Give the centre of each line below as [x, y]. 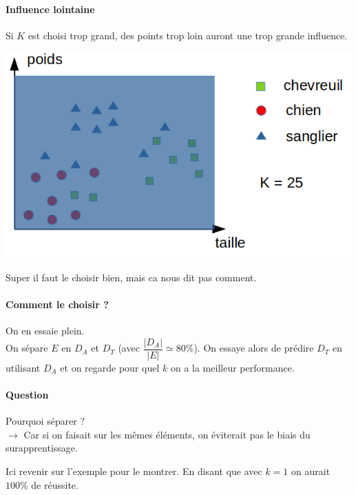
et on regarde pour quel [110, 367]
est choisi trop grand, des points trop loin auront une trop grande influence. [188, 35]
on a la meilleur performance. [232, 367]
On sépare [27, 348]
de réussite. [55, 484]
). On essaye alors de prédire [254, 348]
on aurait [311, 471]
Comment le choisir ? [57, 304]
